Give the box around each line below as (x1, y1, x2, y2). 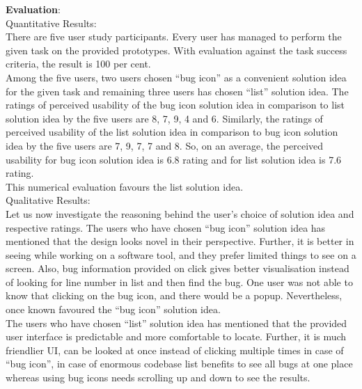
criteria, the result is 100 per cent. (6, 56, 151, 71)
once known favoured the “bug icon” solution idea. (6, 302, 221, 317)
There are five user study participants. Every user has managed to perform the (6, 29, 342, 44)
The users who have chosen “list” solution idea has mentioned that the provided (6, 315, 347, 330)
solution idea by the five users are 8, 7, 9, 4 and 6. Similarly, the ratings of (6, 111, 323, 125)
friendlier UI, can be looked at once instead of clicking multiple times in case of (6, 342, 344, 357)
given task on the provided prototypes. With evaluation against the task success (6, 42, 347, 57)
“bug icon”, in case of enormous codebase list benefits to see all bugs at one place (6, 356, 353, 371)
